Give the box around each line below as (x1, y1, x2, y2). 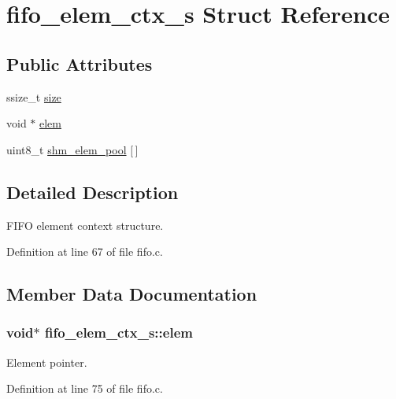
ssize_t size (6, 88, 61, 105)
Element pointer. (6, 353, 87, 370)
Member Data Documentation (6, 282, 257, 306)
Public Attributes (6, 51, 153, 76)
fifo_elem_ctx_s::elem (44, 323, 193, 342)
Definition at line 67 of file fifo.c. (6, 243, 163, 260)
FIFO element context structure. (6, 216, 164, 233)
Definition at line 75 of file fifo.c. (6, 380, 163, 397)
